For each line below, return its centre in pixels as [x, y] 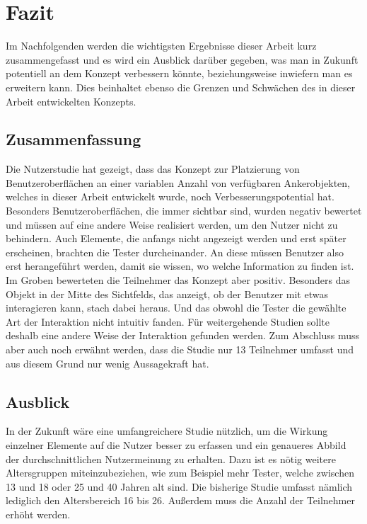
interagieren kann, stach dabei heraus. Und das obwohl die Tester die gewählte [176, 308]
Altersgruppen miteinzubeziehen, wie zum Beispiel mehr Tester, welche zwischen [180, 473]
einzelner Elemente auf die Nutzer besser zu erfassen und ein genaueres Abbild [176, 445]
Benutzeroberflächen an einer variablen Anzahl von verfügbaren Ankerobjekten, [178, 182]
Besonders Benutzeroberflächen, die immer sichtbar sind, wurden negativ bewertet [184, 211]
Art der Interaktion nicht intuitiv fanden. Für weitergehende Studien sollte [168, 321]
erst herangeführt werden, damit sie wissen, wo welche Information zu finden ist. [180, 266]
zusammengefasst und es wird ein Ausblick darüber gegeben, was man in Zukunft [182, 59]
